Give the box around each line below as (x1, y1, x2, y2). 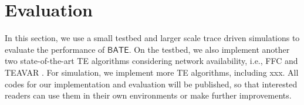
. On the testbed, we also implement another (129, 43, 290, 55)
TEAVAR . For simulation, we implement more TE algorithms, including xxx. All (5, 66, 299, 78)
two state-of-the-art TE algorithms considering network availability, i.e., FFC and (5, 55, 298, 67)
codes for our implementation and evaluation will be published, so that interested (5, 77, 298, 90)
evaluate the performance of (5, 43, 105, 55)
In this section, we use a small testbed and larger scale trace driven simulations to (5, 32, 300, 44)
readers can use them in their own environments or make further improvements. (5, 89, 292, 101)
